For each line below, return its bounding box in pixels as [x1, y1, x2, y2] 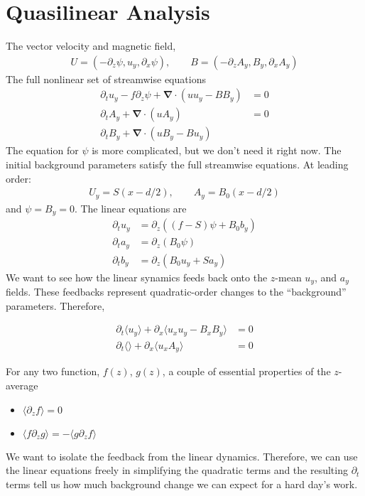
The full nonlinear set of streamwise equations [6, 71, 206, 86]
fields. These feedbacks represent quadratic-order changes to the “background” [6, 284, 347, 299]
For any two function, [6, 364, 100, 379]
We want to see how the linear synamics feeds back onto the [6, 269, 268, 284]
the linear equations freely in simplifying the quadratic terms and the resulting [6, 463, 348, 478]
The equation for [6, 143, 79, 158]
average [6, 377, 38, 392]
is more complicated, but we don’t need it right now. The [92, 143, 342, 158]
